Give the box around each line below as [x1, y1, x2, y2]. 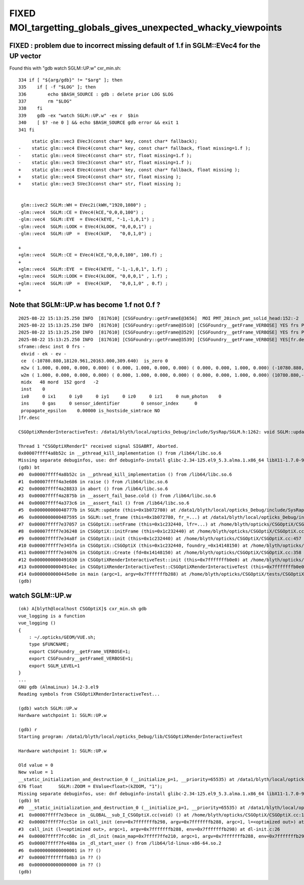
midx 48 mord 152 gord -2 [21, 379, 99, 385]
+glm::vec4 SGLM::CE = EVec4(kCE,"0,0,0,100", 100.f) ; [18, 252, 163, 258]
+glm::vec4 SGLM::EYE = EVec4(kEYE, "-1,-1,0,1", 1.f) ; [18, 267, 168, 272]
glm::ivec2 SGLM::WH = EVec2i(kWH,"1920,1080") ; [21, 202, 147, 208]
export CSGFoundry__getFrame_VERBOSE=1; [28, 648, 131, 654]
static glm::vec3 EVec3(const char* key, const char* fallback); [31, 138, 198, 144]
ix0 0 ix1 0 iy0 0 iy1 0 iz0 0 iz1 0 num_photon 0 [21, 394, 221, 399]
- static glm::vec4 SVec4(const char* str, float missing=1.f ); [18, 152, 192, 158]
